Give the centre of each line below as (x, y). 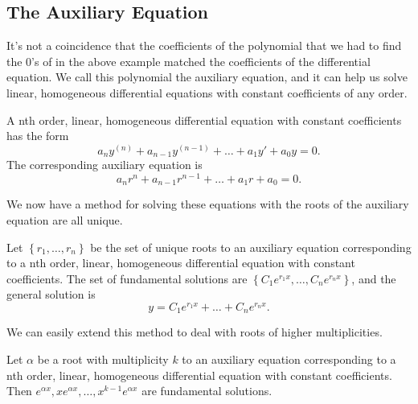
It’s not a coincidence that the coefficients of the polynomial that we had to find (204, 45)
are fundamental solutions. (207, 391)
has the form (38, 136)
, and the (374, 278)
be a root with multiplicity (103, 359)
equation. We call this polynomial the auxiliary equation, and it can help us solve (207, 77)
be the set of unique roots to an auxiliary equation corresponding (251, 247)
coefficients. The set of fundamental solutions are (127, 278)
